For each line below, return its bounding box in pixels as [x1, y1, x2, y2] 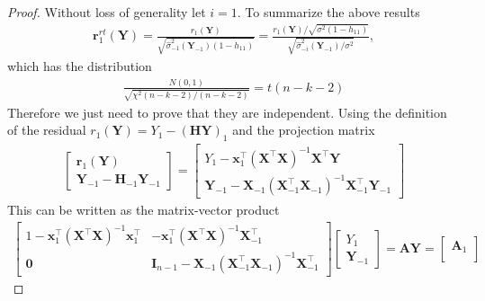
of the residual [7, 120, 86, 139]
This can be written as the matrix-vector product [7, 200, 280, 219]
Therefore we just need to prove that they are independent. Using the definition [7, 102, 447, 121]
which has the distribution [7, 57, 152, 75]
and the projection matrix [232, 120, 375, 139]
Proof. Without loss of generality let [7, 3, 206, 21]
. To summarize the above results [237, 3, 420, 21]
